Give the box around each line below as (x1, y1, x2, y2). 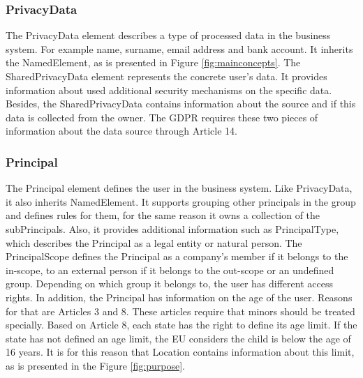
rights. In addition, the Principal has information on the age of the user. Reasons (6, 289, 353, 304)
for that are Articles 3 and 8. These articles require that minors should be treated (6, 303, 355, 318)
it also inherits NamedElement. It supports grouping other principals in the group (6, 194, 356, 209)
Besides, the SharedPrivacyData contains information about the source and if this (6, 96, 356, 111)
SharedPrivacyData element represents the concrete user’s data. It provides (6, 69, 327, 83)
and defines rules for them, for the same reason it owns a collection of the (6, 208, 320, 222)
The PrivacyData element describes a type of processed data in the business (6, 28, 331, 43)
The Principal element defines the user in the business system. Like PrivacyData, (6, 181, 353, 195)
